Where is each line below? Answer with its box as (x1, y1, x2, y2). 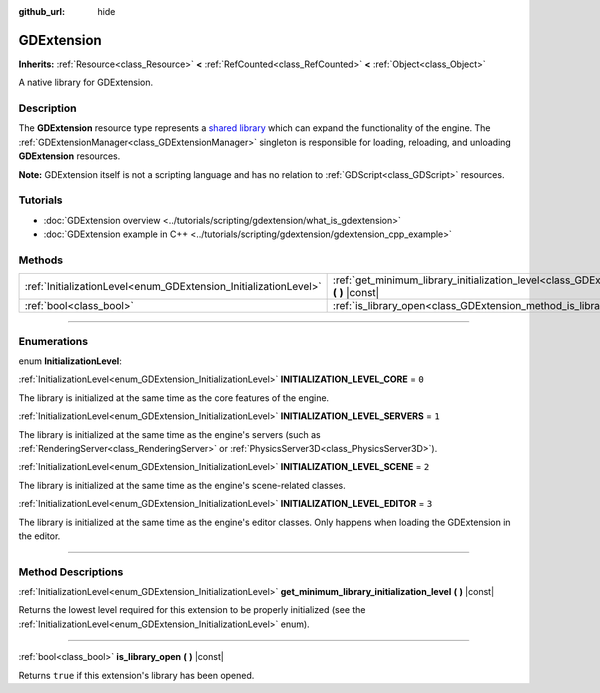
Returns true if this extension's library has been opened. (18, 669, 255, 681)
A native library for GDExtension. (18, 76, 154, 89)
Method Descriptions (18, 565, 124, 579)
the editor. (18, 530, 61, 542)
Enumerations (18, 334, 89, 348)
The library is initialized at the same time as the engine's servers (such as (18, 428, 322, 440)
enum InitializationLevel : (18, 355, 122, 367)
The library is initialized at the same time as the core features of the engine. (18, 391, 330, 404)
